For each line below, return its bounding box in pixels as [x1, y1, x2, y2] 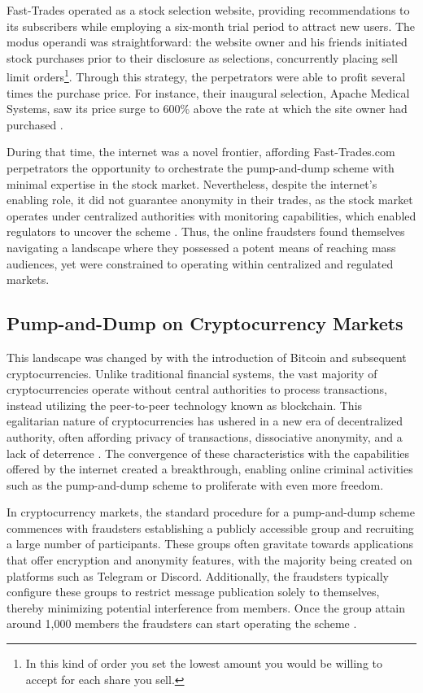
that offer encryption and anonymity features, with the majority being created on [7, 551, 412, 569]
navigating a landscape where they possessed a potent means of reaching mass [7, 238, 396, 255]
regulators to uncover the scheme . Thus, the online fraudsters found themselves [7, 223, 405, 240]
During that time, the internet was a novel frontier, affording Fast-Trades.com [7, 143, 395, 160]
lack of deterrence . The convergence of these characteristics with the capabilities [7, 444, 410, 461]
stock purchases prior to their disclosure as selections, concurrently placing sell [7, 49, 398, 66]
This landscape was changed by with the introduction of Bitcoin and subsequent [7, 348, 407, 365]
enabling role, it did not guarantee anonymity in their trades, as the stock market [7, 191, 413, 208]
